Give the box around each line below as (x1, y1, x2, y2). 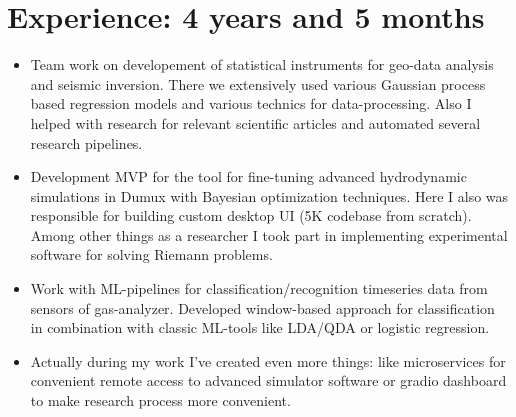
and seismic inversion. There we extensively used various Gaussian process (30, 73, 486, 94)
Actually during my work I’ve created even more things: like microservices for (30, 350, 506, 371)
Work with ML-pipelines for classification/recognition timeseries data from (30, 278, 488, 299)
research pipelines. (30, 132, 143, 153)
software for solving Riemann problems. (30, 244, 273, 265)
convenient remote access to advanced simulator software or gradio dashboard (30, 370, 507, 391)
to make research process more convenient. (30, 390, 291, 411)
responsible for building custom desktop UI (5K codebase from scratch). (30, 205, 472, 226)
